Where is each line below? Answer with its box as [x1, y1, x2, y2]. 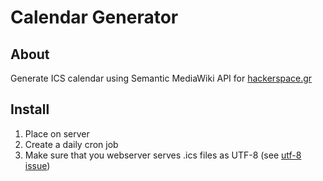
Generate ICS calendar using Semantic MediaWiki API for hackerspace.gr [10, 72, 313, 84]
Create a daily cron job [24, 138, 119, 150]
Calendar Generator [10, 6, 179, 29]
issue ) [24, 159, 51, 171]
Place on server [24, 127, 90, 140]
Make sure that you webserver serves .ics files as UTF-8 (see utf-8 [24, 149, 302, 161]
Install [10, 101, 50, 118]
